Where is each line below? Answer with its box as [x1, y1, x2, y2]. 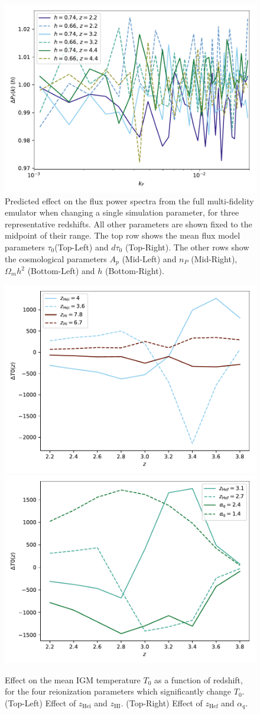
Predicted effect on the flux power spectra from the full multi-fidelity [5, 194, 254, 207]
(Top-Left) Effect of [5, 696, 76, 709]
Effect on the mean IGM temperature [5, 673, 141, 686]
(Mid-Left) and [122, 252, 177, 265]
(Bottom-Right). [105, 265, 164, 277]
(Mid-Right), [191, 252, 238, 265]
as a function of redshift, [154, 673, 243, 686]
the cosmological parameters [5, 252, 107, 265]
